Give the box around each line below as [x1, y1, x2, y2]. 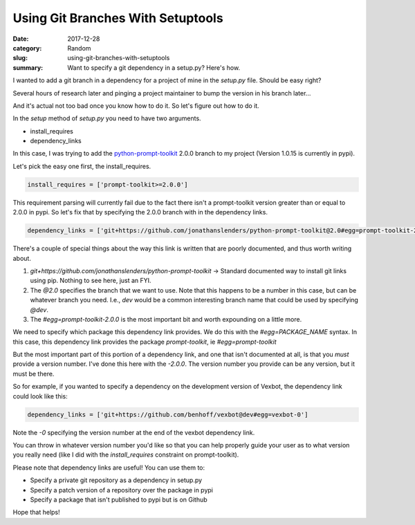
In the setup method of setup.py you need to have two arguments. [12, 114, 201, 122]
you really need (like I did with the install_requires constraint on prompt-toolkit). [12, 450, 239, 459]
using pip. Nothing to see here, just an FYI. [30, 277, 151, 285]
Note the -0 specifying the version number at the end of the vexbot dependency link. [12, 428, 255, 436]
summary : [12, 63, 44, 72]
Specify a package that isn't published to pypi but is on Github [30, 495, 207, 504]
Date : [12, 35, 29, 43]
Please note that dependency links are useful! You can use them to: [12, 463, 205, 472]
